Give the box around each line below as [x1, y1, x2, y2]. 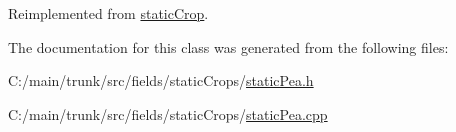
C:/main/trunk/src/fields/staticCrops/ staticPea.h [8, 70, 314, 91]
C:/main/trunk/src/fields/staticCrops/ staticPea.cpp [8, 103, 328, 124]
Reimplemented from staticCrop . [8, 3, 209, 23]
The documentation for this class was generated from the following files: [8, 36, 449, 57]
